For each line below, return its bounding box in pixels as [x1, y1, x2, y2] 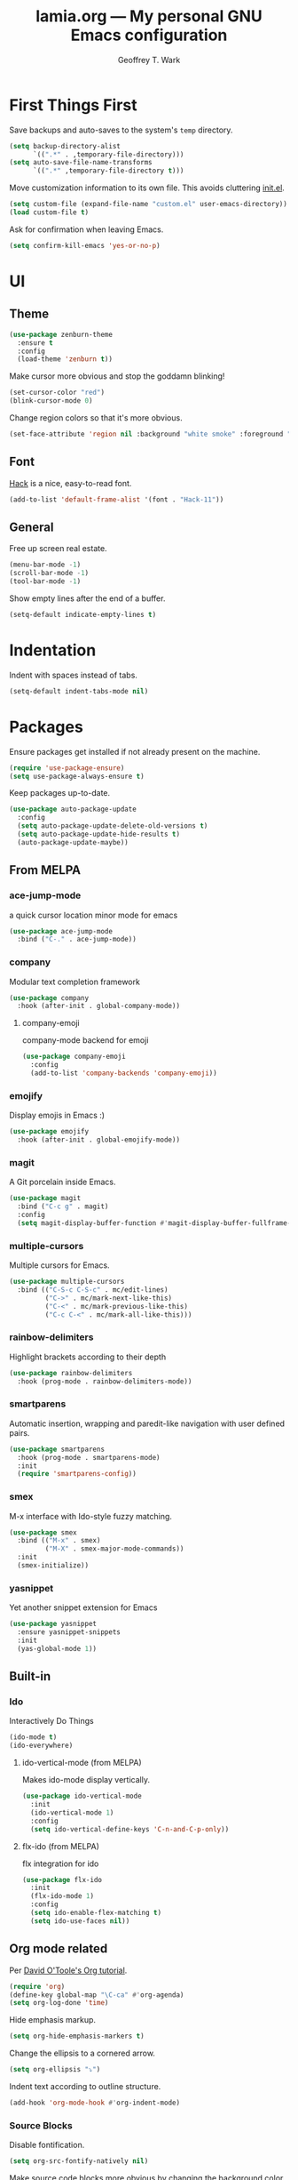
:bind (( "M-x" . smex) [17, 1536, 101, 1545]
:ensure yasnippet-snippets [17, 1628, 122, 1637]
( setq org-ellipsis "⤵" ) [9, 2065, 101, 2074]
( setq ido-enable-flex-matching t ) [30, 1909, 162, 1918]
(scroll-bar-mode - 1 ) [9, 569, 90, 578]
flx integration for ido [21, 1858, 99, 1869]
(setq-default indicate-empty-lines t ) [9, 611, 157, 620]
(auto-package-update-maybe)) [17, 838, 129, 846]
